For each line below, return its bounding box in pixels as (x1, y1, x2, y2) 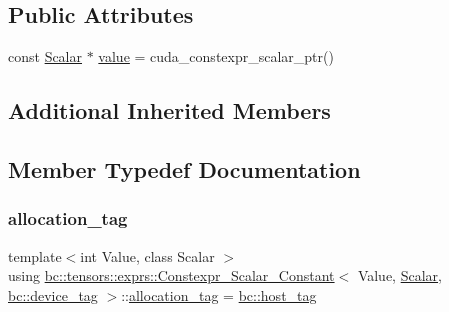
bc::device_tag (8, 284, 98, 305)
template (8, 245, 62, 266)
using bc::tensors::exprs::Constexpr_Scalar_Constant (8, 265, 335, 286)
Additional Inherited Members (8, 95, 331, 126)
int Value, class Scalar (80, 245, 215, 266)
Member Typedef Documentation (8, 153, 361, 184)
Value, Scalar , (357, 265, 442, 286)
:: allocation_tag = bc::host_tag (121, 284, 317, 305)
